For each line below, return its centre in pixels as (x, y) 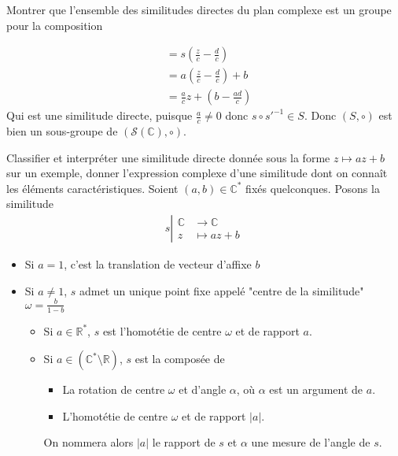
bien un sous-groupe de (62, 131)
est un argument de (316, 389)
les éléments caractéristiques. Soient (92, 188)
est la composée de (180, 359)
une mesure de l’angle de (311, 442)
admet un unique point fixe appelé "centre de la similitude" (222, 290)
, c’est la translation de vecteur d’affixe (158, 264)
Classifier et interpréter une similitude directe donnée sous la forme (168, 157)
